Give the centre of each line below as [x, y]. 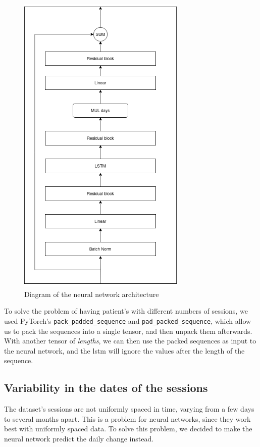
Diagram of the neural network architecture [92, 294]
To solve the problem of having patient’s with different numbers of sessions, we [126, 311]
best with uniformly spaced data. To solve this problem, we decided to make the [128, 429]
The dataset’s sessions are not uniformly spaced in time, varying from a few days [129, 409]
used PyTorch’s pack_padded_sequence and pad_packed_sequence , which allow [128, 320]
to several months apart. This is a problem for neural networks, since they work [127, 418]
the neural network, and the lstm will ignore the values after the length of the [124, 350]
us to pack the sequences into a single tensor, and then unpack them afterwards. [128, 331]
